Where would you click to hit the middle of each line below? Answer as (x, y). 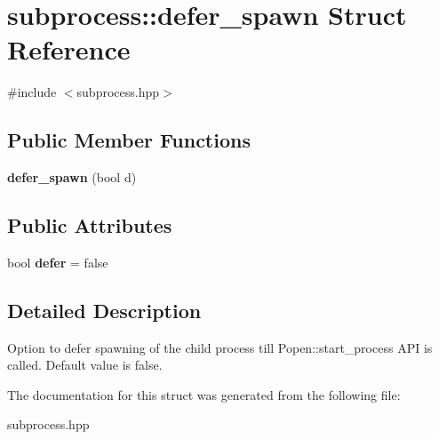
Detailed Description (104, 310)
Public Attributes (90, 225)
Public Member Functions (129, 140)
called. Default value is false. (85, 365)
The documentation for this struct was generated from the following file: (204, 394)
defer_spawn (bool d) (72, 177)
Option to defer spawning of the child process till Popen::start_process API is (220, 347)
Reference (69, 49)
